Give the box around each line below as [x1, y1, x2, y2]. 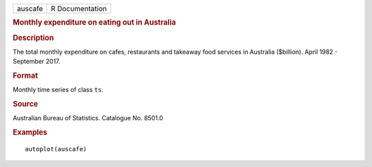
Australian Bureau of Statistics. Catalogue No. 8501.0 [12, 114, 163, 122]
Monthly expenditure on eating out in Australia [12, 18, 176, 27]
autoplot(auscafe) [25, 145, 87, 153]
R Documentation [50, 4, 107, 13]
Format [12, 71, 38, 80]
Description [12, 33, 54, 43]
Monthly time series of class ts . [12, 86, 103, 94]
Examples [12, 128, 48, 137]
